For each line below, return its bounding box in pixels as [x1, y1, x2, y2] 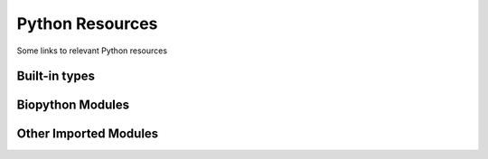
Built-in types [16, 69, 95, 84]
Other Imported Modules [16, 126, 159, 142]
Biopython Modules [16, 98, 130, 113]
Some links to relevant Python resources [16, 45, 167, 56]
